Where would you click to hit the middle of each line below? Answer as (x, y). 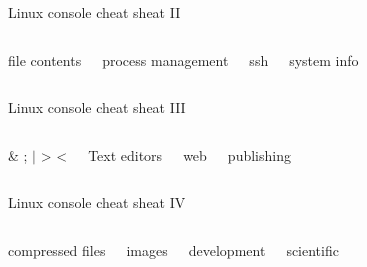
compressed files (57, 249)
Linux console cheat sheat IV (97, 202)
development (227, 249)
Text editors (125, 154)
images (147, 249)
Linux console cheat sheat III (97, 107)
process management (165, 59)
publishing (259, 154)
